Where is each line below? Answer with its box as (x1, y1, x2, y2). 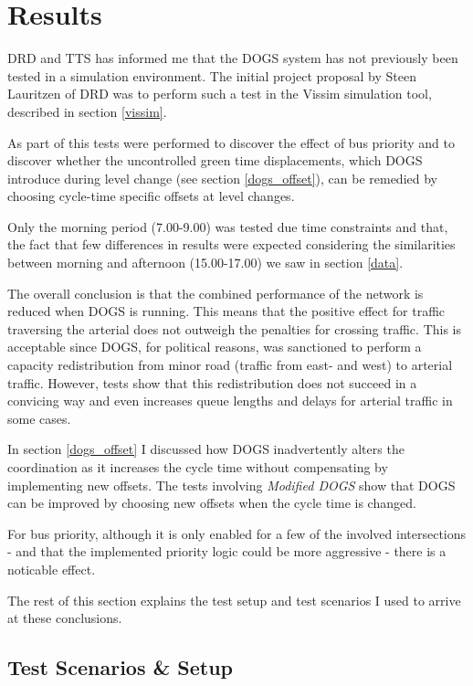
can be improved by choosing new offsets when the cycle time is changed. (7, 493, 416, 512)
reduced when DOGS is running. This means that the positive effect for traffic (7, 301, 446, 321)
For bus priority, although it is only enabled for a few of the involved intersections (7, 523, 467, 543)
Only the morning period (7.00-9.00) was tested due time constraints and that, (7, 216, 448, 236)
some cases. (7, 408, 71, 427)
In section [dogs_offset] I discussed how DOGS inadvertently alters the (7, 439, 405, 459)
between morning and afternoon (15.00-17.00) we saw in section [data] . (7, 253, 404, 272)
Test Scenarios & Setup (7, 653, 234, 681)
